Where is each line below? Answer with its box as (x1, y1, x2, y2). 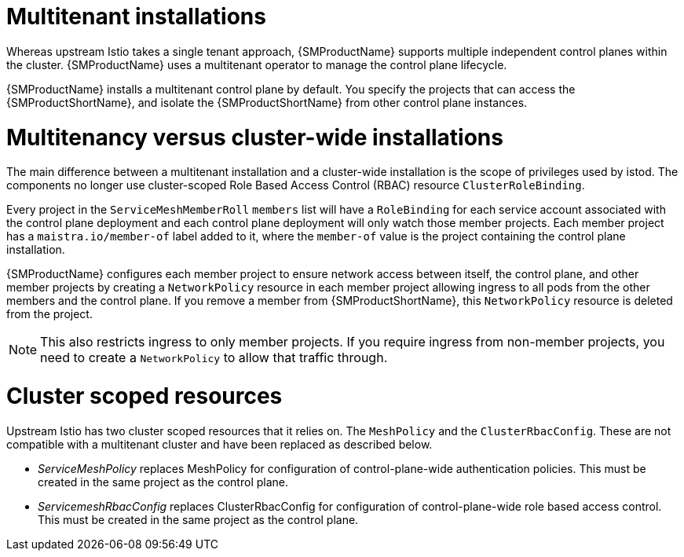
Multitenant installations (6, 3, 266, 30)
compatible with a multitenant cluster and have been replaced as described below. (6, 437, 433, 451)
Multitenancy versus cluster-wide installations (6, 123, 503, 151)
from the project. (6, 307, 93, 321)
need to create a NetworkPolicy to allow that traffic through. (40, 350, 388, 366)
